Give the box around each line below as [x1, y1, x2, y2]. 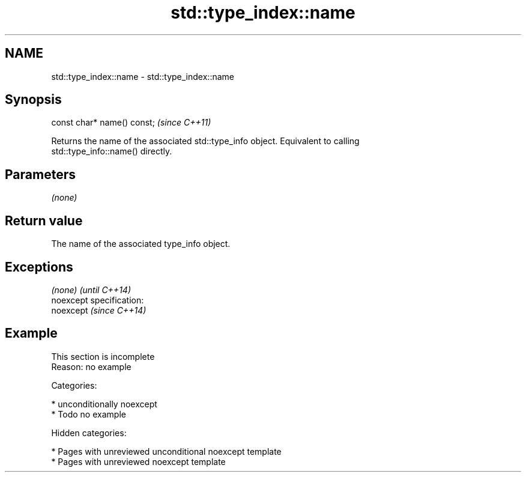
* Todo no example [51, 409, 126, 419]
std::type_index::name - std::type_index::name [51, 71, 234, 82]
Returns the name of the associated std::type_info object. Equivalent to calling [51, 136, 360, 147]
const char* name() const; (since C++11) [51, 117, 211, 128]
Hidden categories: [51, 427, 127, 438]
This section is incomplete [51, 351, 155, 362]
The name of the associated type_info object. [51, 239, 231, 249]
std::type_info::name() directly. [51, 146, 172, 157]
